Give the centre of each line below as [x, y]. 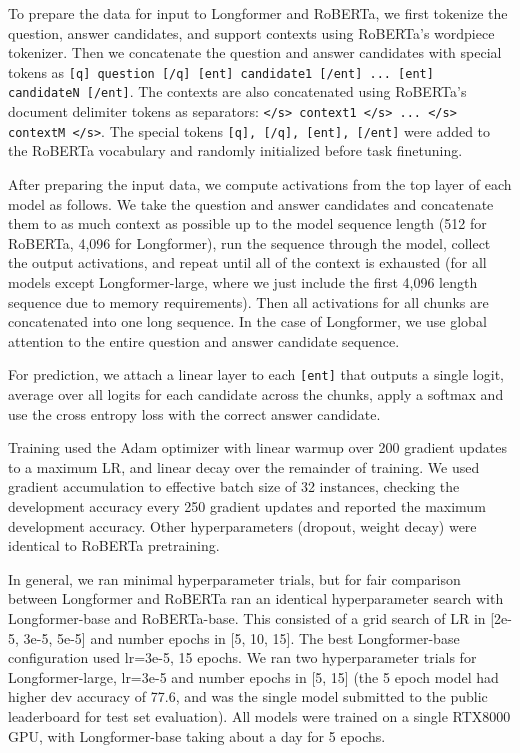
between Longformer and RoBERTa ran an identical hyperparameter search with [256, 598]
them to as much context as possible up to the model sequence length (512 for [247, 223]
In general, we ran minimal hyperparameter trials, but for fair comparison [234, 578]
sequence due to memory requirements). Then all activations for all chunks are [248, 301]
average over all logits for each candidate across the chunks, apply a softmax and [256, 394]
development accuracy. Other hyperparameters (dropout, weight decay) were [242, 525]
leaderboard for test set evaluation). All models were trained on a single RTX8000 [259, 715]
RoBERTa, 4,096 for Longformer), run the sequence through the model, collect [249, 242]
